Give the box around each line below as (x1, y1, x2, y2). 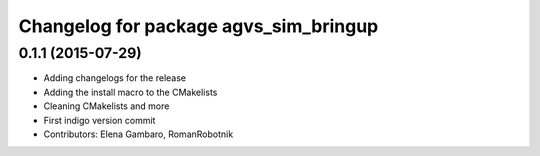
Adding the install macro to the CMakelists (43, 86, 218, 98)
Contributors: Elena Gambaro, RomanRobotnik (43, 128, 234, 140)
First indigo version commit (43, 114, 156, 126)
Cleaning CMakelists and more (43, 100, 170, 112)
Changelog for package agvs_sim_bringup (18, 15, 379, 37)
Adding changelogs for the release (43, 72, 187, 84)
